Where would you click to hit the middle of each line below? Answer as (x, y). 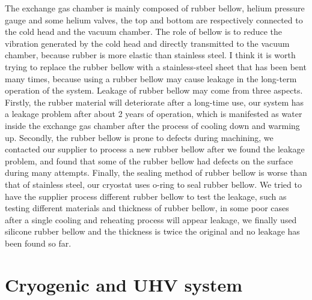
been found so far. (38, 243)
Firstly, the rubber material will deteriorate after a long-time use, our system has (154, 102)
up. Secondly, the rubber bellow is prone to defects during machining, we (139, 137)
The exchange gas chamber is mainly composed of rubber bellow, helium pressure (155, 8)
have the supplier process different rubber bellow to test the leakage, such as (146, 196)
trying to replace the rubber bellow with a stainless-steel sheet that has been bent (156, 66)
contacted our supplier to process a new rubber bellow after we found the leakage (155, 149)
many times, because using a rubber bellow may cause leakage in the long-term (151, 78)
